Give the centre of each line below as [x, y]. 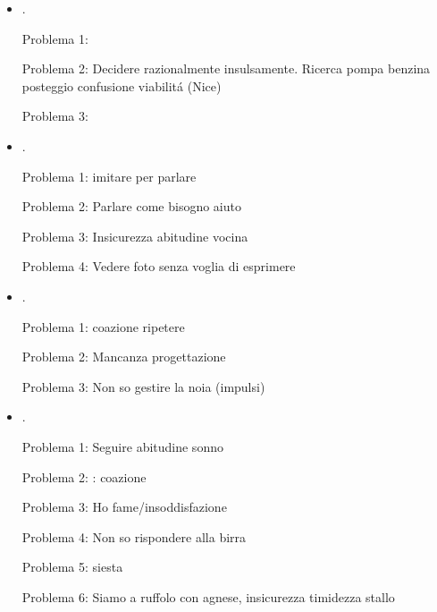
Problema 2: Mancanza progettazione [124, 357]
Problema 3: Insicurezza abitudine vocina [135, 236]
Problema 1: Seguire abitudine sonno [122, 446]
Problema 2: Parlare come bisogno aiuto [131, 206]
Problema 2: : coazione [84, 476]
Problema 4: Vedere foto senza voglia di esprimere [159, 266]
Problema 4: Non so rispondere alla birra [134, 536]
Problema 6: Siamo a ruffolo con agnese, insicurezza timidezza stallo [208, 596]
